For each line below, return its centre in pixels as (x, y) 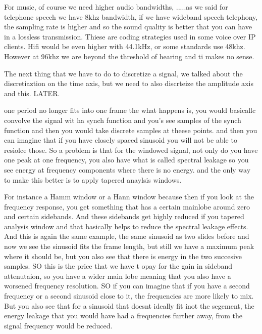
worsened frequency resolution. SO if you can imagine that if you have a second (127, 286)
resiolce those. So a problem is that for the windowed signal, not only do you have (131, 150)
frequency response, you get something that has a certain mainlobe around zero (127, 206)
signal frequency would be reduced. (58, 325)
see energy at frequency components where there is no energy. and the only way (127, 169)
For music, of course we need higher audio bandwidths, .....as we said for (116, 7)
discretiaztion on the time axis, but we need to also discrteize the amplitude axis (129, 83)
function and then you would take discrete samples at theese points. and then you (131, 130)
